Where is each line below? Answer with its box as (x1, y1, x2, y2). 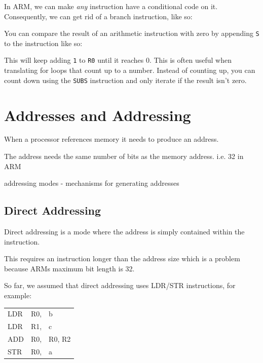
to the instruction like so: (4, 37, 83, 48)
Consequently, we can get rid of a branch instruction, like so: (4, 11, 193, 21)
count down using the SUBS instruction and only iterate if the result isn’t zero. (4, 74, 247, 85)
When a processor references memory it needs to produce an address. (4, 134, 219, 144)
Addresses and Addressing (4, 104, 191, 125)
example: (4, 290, 32, 301)
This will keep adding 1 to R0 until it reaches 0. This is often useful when (4, 55, 232, 65)
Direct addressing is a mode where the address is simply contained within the (4, 226, 245, 237)
